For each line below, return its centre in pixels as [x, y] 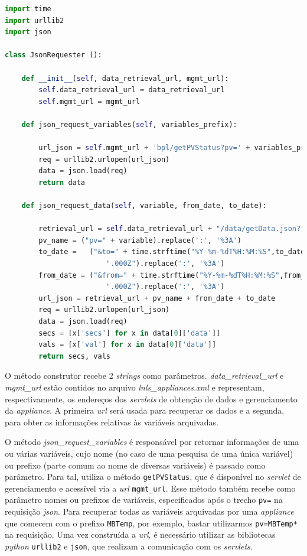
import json [28, 32]
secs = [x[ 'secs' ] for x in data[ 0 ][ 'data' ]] [130, 333]
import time [28, 9]
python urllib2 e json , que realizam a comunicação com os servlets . [129, 546]
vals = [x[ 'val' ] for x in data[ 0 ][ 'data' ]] [128, 345]
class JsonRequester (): [53, 55]
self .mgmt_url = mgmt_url [89, 101]
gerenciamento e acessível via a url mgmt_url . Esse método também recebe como [150, 488]
